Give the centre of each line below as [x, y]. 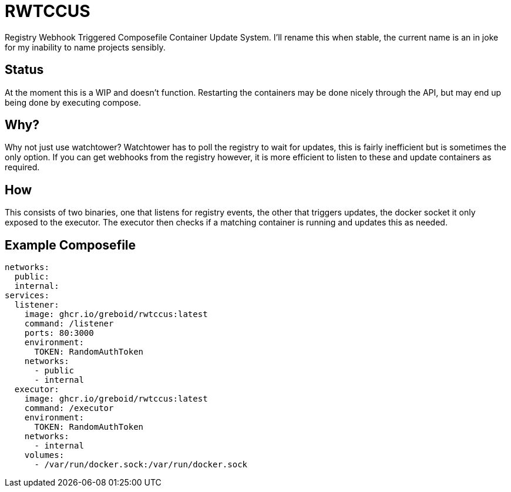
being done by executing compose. [73, 102]
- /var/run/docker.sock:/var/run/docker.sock [141, 465]
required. [22, 167]
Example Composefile [70, 245]
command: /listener [69, 324]
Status [24, 70]
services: [27, 296]
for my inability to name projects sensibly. [85, 47]
